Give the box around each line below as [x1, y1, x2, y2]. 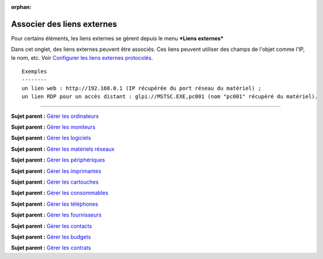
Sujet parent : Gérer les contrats [11, 244, 92, 251]
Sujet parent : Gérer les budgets [11, 233, 91, 240]
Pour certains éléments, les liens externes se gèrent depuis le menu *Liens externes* [11, 35, 224, 42]
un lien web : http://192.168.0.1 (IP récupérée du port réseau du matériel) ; [22, 84, 261, 92]
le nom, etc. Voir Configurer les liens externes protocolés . [11, 54, 153, 61]
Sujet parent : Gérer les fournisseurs [11, 211, 102, 218]
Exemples [22, 68, 47, 75]
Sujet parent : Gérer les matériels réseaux [11, 145, 115, 153]
